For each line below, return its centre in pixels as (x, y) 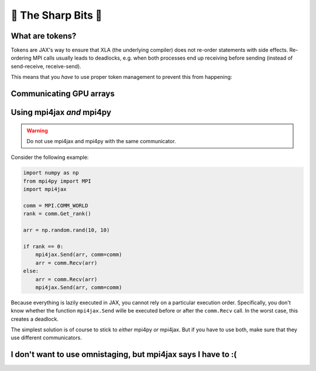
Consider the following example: (50, 157)
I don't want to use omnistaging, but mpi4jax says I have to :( (124, 354)
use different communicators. (46, 338)
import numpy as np (51, 173)
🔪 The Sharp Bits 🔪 (56, 15)
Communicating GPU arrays (63, 94)
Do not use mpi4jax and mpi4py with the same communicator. (101, 141)
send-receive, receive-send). (46, 66)
